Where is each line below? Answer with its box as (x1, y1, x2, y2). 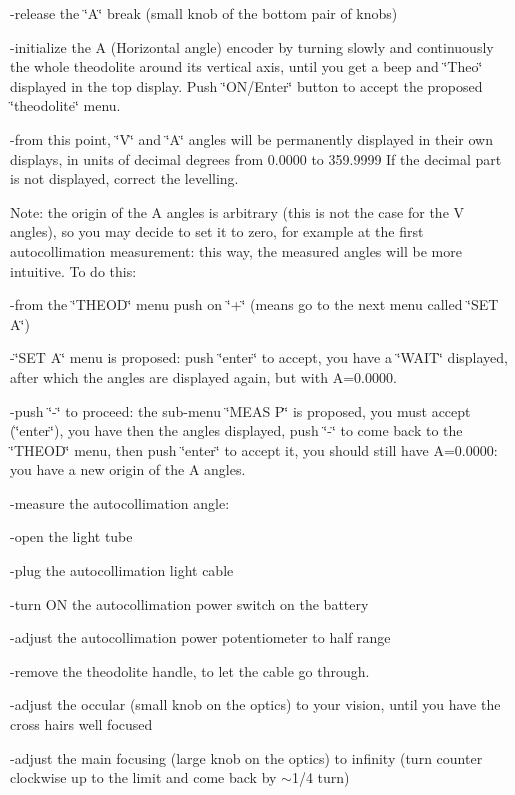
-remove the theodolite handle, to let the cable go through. (10, 660, 370, 681)
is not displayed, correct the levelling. (10, 168, 239, 189)
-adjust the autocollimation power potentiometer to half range (10, 627, 391, 648)
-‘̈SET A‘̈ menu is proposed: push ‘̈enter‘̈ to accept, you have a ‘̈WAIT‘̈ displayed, (10, 347, 508, 368)
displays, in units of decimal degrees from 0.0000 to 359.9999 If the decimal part (10, 148, 502, 169)
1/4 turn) (291, 767, 350, 788)
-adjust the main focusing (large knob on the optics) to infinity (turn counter (10, 747, 483, 768)
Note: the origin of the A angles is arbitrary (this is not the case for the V (10, 201, 465, 222)
